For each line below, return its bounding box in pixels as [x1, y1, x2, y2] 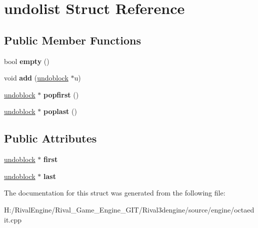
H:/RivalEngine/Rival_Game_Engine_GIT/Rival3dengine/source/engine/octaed [4, 204, 254, 214]
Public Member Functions [4, 32, 141, 47]
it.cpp [4, 214, 22, 224]
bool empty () [4, 55, 49, 66]
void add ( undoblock [4, 72, 68, 83]
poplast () [43, 106, 77, 116]
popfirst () [43, 89, 79, 99]
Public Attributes [4, 130, 97, 146]
